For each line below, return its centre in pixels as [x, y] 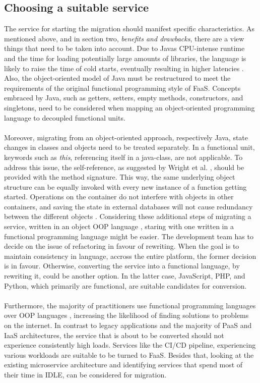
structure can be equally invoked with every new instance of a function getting [125, 186]
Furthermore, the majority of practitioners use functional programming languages [130, 305]
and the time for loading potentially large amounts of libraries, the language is [125, 58]
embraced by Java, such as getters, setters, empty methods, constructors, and [124, 98]
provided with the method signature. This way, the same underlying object [120, 177]
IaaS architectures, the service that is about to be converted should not [114, 335]
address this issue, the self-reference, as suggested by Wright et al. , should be [124, 167]
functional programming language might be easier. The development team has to [129, 236]
